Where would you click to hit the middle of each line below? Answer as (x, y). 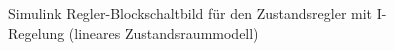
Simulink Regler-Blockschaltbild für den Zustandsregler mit (190, 13)
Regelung (36, 32)
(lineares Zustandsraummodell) (163, 32)
